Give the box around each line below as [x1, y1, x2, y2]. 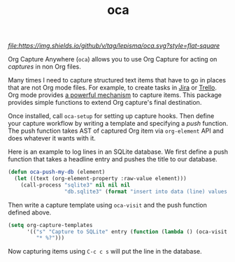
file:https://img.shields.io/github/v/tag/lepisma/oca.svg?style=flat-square [8, 41, 220, 50]
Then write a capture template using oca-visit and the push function [8, 201, 207, 209]
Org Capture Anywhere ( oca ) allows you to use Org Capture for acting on [8, 55, 218, 64]
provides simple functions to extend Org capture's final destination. [8, 99, 202, 107]
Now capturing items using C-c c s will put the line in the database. [8, 247, 202, 256]
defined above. [8, 208, 52, 217]
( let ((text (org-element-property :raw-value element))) [14, 175, 187, 182]
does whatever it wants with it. [8, 134, 97, 143]
